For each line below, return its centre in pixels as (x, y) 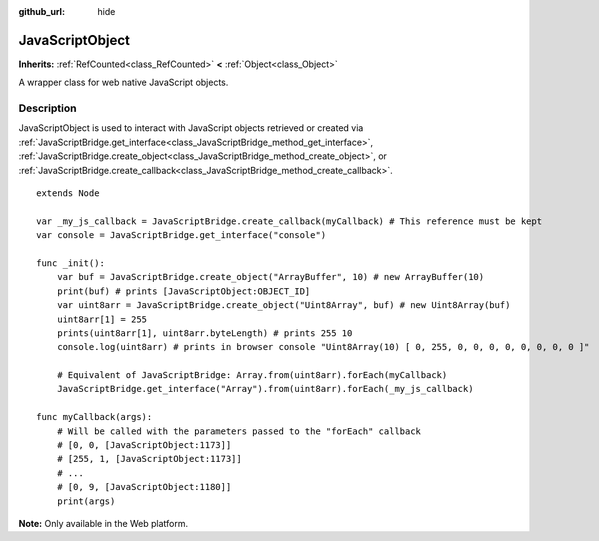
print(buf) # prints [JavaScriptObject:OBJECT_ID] (183, 291)
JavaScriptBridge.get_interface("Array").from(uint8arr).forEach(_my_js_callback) (265, 389)
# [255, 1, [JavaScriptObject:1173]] (149, 459)
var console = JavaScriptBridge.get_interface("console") (181, 235)
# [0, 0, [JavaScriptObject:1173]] (144, 445)
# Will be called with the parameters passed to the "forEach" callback (239, 431)
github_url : (41, 11)
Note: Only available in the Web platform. (103, 523)
